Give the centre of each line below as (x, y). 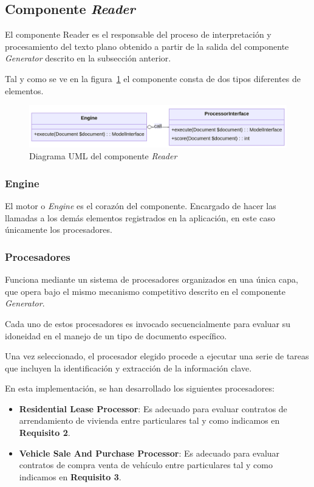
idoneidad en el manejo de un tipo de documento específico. (116, 335)
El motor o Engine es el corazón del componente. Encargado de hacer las (141, 206)
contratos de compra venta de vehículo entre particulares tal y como (146, 465)
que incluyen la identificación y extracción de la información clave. (128, 368)
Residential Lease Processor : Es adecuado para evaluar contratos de (153, 408)
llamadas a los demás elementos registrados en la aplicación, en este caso (140, 217)
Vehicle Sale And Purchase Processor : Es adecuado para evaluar (149, 453)
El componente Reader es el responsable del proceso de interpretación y (138, 34)
